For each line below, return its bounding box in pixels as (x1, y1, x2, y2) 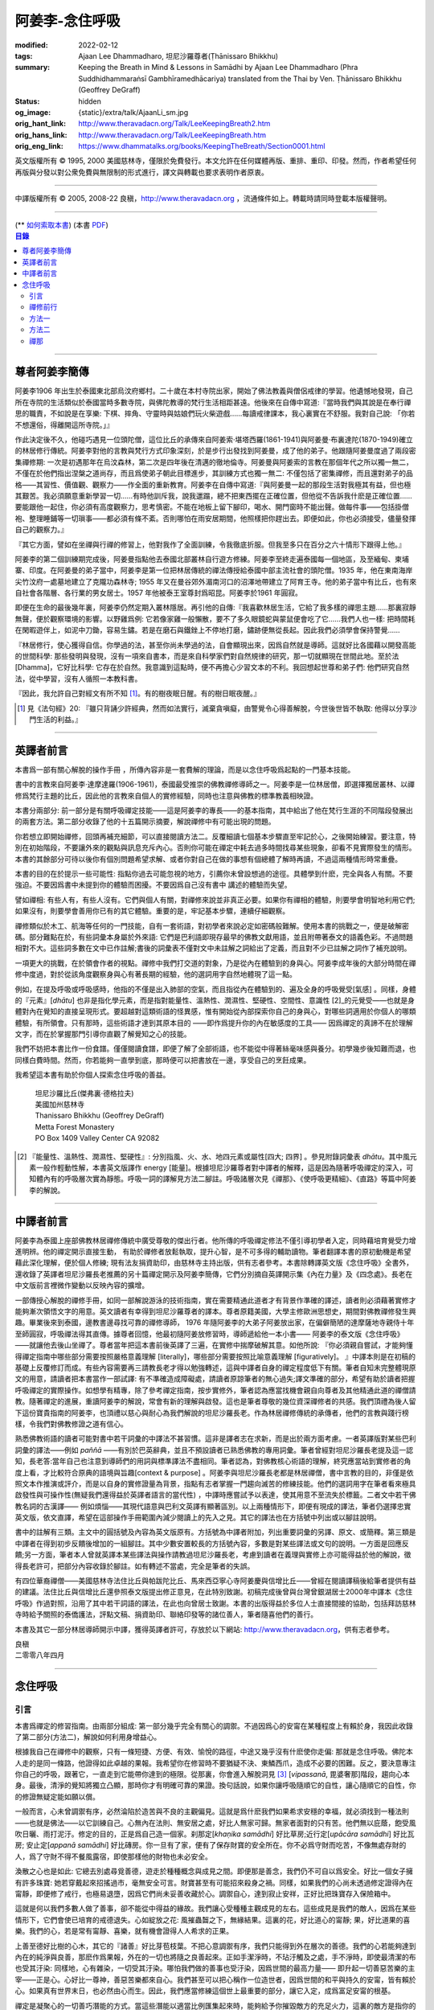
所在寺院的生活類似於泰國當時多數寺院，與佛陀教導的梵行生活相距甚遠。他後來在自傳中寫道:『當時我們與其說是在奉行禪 (14, 397, 411, 407)
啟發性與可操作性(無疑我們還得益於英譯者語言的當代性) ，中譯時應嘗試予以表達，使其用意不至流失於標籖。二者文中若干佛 (14, 1490, 417, 1499)
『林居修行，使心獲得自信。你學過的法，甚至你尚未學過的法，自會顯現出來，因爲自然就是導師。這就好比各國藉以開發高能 (14, 640, 416, 650)
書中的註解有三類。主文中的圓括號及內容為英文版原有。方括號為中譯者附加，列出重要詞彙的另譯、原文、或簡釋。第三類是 (14, 1528, 416, 1537)
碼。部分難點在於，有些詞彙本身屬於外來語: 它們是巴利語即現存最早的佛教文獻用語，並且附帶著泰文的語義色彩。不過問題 (14, 932, 413, 941)
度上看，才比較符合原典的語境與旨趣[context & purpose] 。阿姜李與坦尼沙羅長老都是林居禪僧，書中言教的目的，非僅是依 (14, 1467, 414, 1477)
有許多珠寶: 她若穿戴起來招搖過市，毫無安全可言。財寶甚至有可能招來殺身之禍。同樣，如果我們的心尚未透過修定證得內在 (14, 1877, 413, 1887)
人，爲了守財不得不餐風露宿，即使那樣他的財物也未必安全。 (14, 1852, 212, 1861)
